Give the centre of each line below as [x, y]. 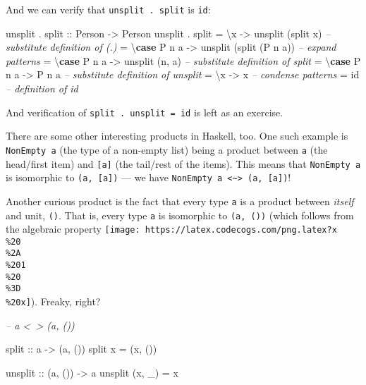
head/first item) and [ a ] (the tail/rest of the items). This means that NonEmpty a [183, 163]
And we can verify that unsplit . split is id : [108, 9]
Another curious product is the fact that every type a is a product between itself [180, 201]
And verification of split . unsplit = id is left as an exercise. [145, 112]
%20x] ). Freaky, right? [53, 301]
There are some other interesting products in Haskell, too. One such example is [177, 136]
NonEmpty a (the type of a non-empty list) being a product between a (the [167, 149]
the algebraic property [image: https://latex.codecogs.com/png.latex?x [171, 229]
